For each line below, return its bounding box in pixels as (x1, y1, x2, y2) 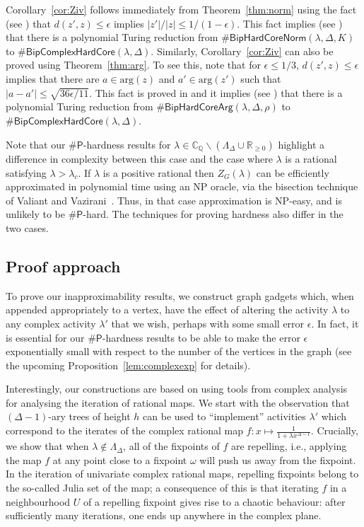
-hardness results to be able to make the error (102, 330, 300, 344)
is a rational (285, 151, 337, 166)
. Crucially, (310, 423, 358, 438)
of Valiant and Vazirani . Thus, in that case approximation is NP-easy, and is (6, 192, 342, 207)
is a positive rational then (102, 165, 214, 180)
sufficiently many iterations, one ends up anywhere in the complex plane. (6, 508, 322, 523)
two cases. (6, 220, 49, 235)
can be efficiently (256, 165, 329, 180)
